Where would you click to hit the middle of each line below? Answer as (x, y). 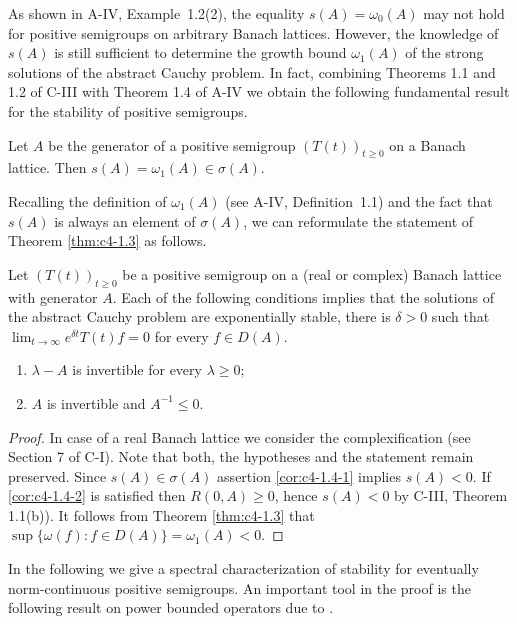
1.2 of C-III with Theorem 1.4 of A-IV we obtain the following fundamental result (259, 91)
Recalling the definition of (87, 200)
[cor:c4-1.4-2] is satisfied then (97, 495)
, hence (296, 495)
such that (460, 316)
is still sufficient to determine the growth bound (200, 52)
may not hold (464, 13)
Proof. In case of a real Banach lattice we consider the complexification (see (239, 436)
